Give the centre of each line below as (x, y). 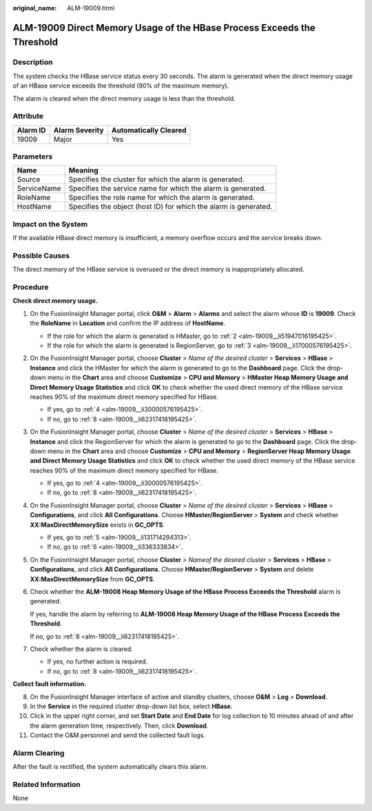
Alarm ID (31, 130)
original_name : (35, 8)
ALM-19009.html (91, 8)
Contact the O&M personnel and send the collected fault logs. (118, 735)
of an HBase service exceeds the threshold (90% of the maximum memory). (121, 86)
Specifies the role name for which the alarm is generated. (162, 198)
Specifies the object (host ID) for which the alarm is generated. (170, 207)
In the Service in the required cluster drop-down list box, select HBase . (131, 706)
